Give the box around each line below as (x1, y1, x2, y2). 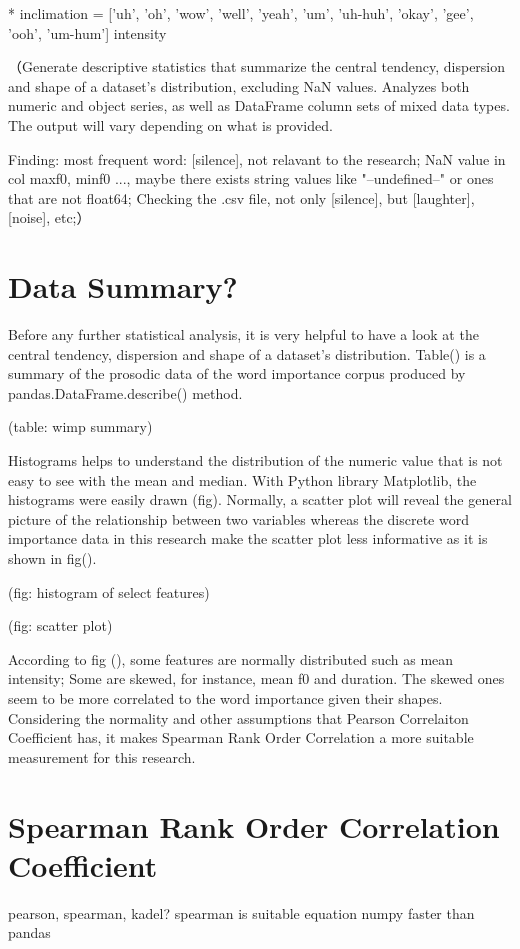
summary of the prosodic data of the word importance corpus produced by (8, 363, 466, 384)
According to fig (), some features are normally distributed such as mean (8, 648, 454, 669)
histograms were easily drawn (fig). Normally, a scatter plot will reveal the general (8, 489, 512, 510)
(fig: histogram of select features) (8, 581, 210, 602)
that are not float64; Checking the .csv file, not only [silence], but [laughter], (8, 187, 475, 208)
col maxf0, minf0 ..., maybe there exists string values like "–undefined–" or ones (8, 168, 494, 189)
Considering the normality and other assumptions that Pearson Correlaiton (8, 707, 469, 728)
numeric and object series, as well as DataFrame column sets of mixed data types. (8, 95, 510, 116)
